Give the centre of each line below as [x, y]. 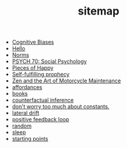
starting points [30, 139]
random [22, 126]
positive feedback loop [41, 119]
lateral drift [25, 113]
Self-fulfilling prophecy [41, 75]
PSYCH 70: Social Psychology [49, 61]
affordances [27, 87]
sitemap [99, 11]
